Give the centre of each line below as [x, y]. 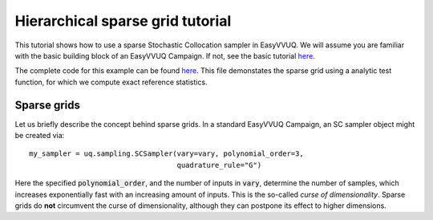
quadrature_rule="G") [219, 165]
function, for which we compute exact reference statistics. [111, 82]
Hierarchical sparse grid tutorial [123, 21]
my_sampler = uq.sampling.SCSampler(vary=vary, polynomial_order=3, [166, 154]
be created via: [40, 136]
